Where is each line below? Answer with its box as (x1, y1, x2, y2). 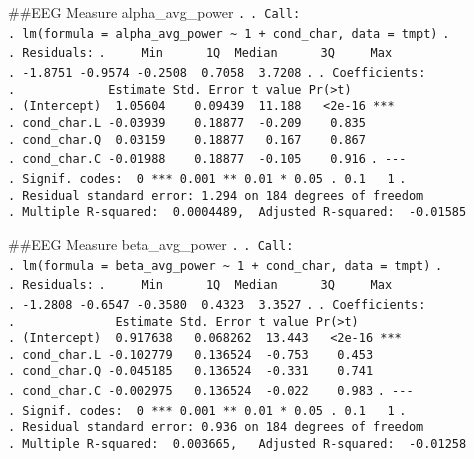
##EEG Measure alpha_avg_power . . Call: (8, 2, 301, 22)
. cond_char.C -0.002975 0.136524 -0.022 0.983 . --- (8, 384, 414, 399)
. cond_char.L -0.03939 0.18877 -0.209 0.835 (8, 115, 366, 130)
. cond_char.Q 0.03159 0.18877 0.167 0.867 (8, 132, 366, 147)
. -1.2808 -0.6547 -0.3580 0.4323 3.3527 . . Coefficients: (8, 297, 426, 312)
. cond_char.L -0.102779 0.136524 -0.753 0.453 (8, 347, 374, 362)
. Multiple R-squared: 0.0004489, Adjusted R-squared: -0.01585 (8, 205, 467, 220)
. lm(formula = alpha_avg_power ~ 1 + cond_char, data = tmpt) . (8, 26, 450, 41)
